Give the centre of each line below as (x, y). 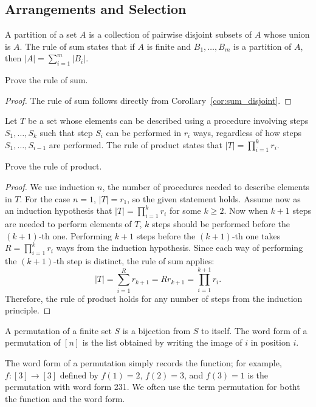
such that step (66, 132)
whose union (287, 34)
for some (185, 210)
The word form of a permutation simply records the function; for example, (143, 363)
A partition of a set (41, 34)
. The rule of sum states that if (77, 46)
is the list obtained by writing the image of (162, 342)
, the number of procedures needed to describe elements (206, 186)
